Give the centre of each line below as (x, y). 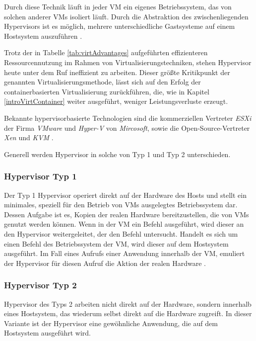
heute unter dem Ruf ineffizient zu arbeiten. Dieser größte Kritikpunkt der (117, 72)
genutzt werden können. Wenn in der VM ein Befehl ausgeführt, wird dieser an (124, 224)
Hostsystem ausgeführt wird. (47, 333)
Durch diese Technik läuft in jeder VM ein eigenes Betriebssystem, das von (118, 6)
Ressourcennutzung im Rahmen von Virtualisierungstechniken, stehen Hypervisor (128, 62)
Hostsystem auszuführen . (43, 36)
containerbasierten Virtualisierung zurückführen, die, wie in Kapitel (107, 91)
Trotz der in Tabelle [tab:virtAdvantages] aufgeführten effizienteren (106, 52)
